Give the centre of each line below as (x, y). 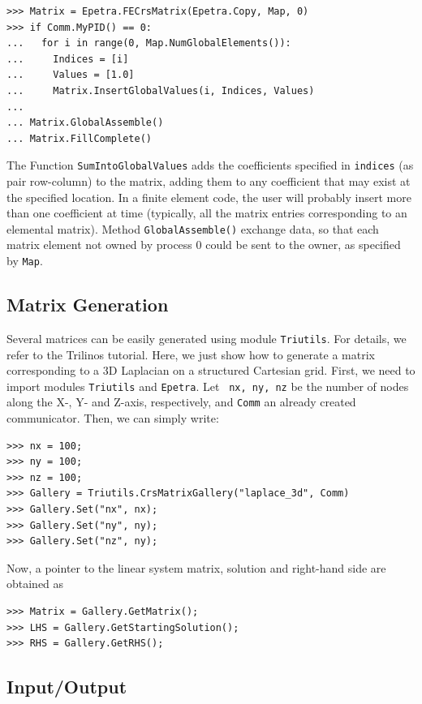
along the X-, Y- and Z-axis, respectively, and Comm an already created (181, 402)
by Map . (25, 261)
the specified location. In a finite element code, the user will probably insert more (209, 197)
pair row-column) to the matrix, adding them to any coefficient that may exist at (209, 181)
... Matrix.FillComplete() (79, 138)
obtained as (35, 584)
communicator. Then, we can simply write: (113, 418)
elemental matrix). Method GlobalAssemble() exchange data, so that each (193, 228)
